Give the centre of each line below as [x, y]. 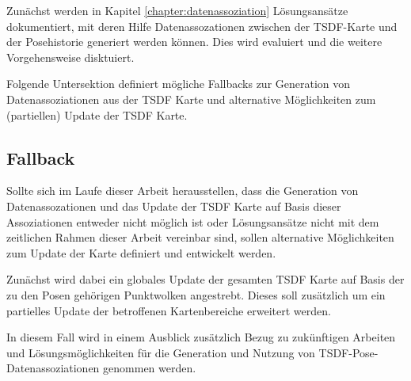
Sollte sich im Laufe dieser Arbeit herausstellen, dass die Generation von [183, 190]
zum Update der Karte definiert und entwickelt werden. [141, 252]
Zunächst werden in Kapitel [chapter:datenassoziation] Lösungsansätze [177, 10]
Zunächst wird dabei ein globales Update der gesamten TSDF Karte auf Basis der [205, 279]
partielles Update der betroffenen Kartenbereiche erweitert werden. [169, 310]
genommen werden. [150, 368]
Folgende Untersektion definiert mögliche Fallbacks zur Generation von [179, 84]
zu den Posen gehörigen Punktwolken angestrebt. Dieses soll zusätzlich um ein [196, 294]
